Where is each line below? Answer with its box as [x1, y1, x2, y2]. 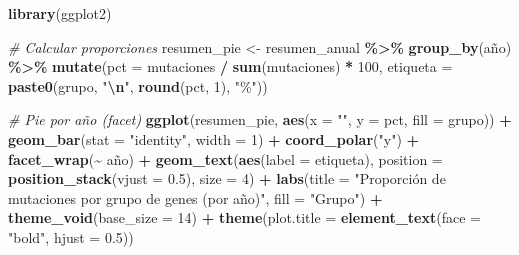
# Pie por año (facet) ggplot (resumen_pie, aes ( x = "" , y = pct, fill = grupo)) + [8, 109, 512, 130]
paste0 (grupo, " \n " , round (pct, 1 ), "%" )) [8, 75, 268, 96]
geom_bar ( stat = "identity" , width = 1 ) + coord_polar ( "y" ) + [8, 128, 420, 149]
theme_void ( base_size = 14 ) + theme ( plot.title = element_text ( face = [8, 207, 481, 228]
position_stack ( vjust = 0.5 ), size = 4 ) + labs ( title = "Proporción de [8, 168, 446, 189]
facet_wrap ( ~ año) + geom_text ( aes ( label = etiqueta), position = [8, 148, 443, 169]
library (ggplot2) [8, 3, 112, 23]
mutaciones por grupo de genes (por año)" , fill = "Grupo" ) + [8, 187, 383, 208]
